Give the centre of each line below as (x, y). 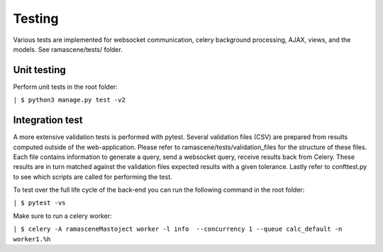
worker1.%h (32, 239)
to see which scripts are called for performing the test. (93, 177)
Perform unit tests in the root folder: (66, 87)
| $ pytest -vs (40, 203)
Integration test (48, 120)
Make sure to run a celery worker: (63, 216)
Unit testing (40, 70)
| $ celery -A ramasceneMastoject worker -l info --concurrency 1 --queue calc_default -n (178, 229)
